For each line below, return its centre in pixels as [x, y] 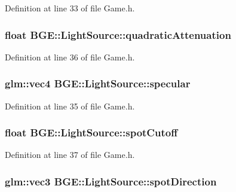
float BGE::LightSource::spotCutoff [91, 132]
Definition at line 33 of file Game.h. [70, 8]
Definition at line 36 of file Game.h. [70, 57]
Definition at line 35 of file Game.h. [70, 106]
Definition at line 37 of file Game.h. [70, 155]
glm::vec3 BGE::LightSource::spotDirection [111, 181]
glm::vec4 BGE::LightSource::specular [98, 83]
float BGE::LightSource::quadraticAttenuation [118, 34]
